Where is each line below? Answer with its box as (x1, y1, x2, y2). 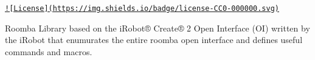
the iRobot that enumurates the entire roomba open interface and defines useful (5, 33, 303, 46)
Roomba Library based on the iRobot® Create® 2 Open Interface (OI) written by (5, 21, 310, 34)
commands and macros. (5, 45, 92, 58)
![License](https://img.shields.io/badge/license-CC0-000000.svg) (5, 4, 280, 13)
